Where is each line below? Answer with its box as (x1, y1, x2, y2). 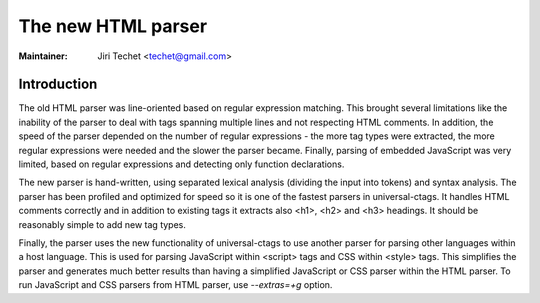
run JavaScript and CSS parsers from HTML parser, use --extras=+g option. (18, 279, 333, 291)
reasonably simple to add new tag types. (18, 218, 187, 230)
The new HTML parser (18, 15, 208, 37)
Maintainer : (18, 50, 69, 62)
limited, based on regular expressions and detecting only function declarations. (18, 158, 345, 170)
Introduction (18, 76, 98, 93)
